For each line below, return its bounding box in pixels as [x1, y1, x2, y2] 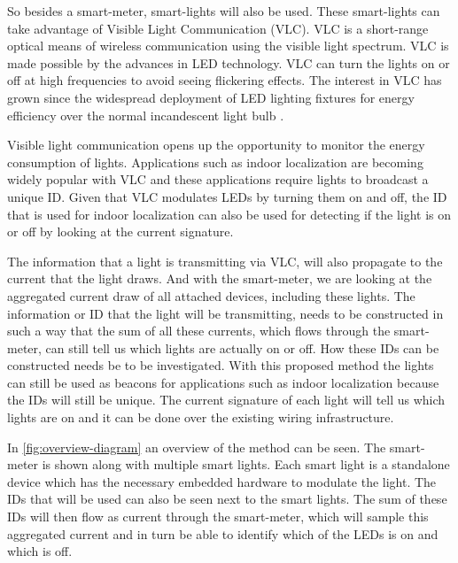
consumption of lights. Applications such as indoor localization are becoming [7, 152, 423, 171]
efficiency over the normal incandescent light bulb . [7, 105, 284, 124]
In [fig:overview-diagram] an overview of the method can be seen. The [7, 437, 386, 456]
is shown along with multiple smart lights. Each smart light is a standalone [42, 455, 450, 474]
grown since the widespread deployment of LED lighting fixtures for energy [7, 88, 415, 106]
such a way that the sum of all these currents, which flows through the [7, 321, 391, 340]
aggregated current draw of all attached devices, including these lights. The [7, 286, 415, 305]
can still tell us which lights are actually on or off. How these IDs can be [45, 338, 439, 357]
